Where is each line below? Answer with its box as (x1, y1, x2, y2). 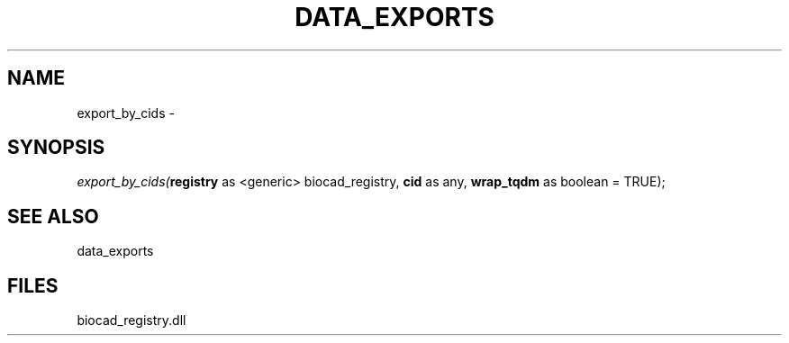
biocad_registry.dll (77, 312, 186, 329)
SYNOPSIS (7, 136, 105, 159)
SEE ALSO (7, 204, 99, 228)
